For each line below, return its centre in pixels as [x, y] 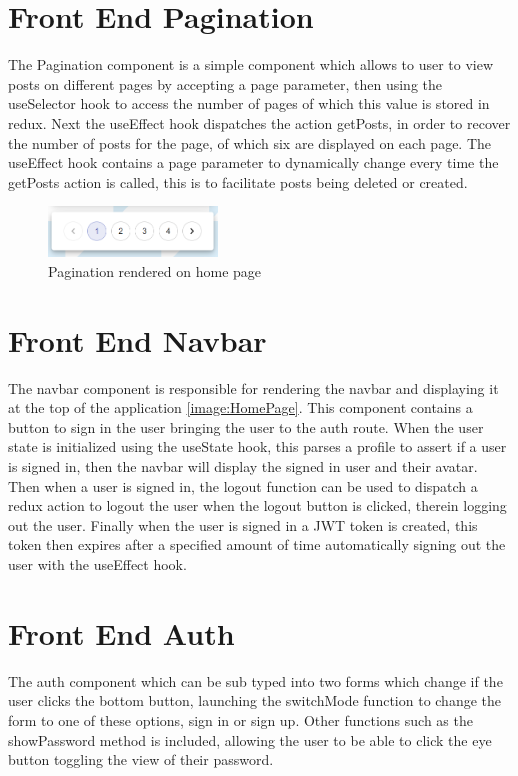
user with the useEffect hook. [97, 564]
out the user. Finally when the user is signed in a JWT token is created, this [243, 524]
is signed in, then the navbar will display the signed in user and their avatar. [243, 466]
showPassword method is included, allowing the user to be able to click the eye [250, 739]
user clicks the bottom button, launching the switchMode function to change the [255, 700]
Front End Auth [121, 632]
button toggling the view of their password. [141, 759]
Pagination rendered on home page [155, 270]
